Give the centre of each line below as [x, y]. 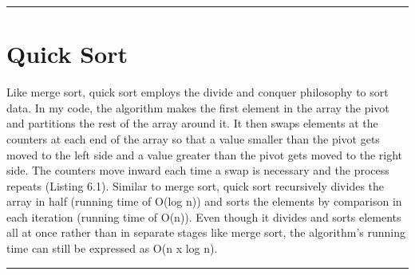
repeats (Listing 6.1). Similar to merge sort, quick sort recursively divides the [196, 185]
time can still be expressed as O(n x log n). [112, 248]
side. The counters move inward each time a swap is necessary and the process [198, 170]
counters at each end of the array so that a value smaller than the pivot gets [193, 138]
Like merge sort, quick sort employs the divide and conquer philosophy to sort [198, 92]
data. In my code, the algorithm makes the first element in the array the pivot [198, 107]
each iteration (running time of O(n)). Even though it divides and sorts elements [204, 216]
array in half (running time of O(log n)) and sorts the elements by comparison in [204, 201]
